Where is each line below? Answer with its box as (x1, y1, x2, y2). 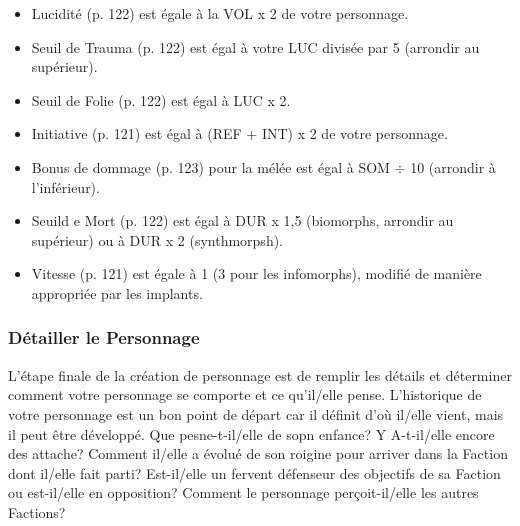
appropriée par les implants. (31, 282, 203, 303)
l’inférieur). (31, 176, 100, 197)
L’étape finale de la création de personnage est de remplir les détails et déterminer (8, 364, 512, 385)
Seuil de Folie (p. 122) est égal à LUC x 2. (31, 89, 291, 110)
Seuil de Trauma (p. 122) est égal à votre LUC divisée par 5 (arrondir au (31, 36, 480, 57)
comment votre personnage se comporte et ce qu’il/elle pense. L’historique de (8, 384, 482, 405)
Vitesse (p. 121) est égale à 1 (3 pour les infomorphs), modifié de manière (31, 263, 482, 284)
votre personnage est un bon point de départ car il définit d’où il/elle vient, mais (8, 403, 504, 424)
